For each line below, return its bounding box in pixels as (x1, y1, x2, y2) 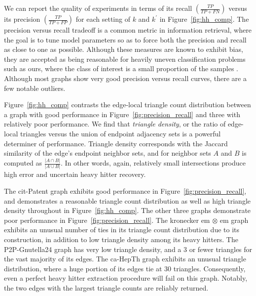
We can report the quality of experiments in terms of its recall (4, 3, 192, 13)
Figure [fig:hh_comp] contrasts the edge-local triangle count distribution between (4, 99, 251, 110)
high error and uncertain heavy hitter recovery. (4, 169, 146, 179)
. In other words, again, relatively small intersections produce (60, 158, 246, 168)
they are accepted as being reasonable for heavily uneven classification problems (4, 53, 246, 64)
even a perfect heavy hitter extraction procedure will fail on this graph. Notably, (4, 273, 248, 283)
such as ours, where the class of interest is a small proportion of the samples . (4, 63, 238, 74)
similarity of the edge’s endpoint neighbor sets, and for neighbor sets (4, 148, 211, 158)
